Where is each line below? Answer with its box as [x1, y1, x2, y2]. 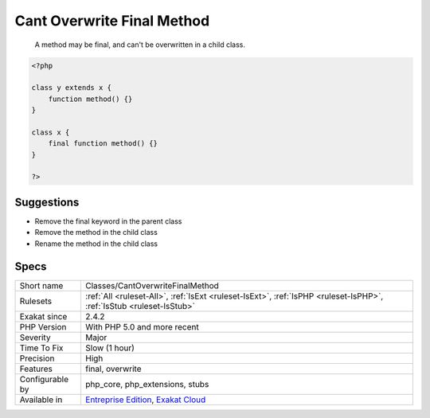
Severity [19, 331, 51, 342]
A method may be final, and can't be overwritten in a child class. [34, 40, 246, 49]
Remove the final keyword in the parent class [34, 216, 182, 226]
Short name [19, 279, 64, 291]
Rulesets [19, 295, 52, 307]
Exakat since [19, 311, 68, 322]
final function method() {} [48, 139, 158, 148]
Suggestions [14, 195, 80, 209]
